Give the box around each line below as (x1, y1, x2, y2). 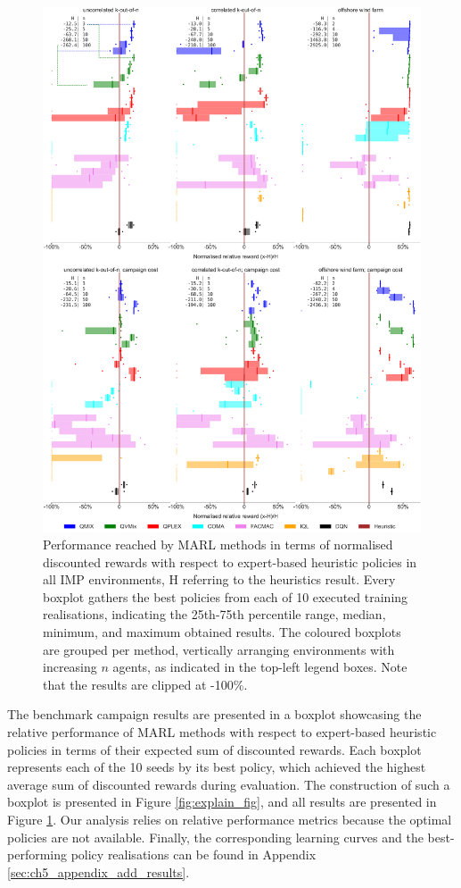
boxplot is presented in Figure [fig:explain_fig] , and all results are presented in (7, 792, 437, 811)
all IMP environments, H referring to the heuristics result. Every (43, 570, 396, 589)
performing (7, 845, 67, 864)
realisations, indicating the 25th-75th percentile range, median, (43, 605, 386, 624)
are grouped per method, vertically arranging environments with (43, 640, 395, 658)
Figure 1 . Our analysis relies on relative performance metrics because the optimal (7, 810, 452, 829)
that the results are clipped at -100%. (43, 674, 248, 693)
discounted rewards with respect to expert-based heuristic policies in (43, 552, 417, 571)
